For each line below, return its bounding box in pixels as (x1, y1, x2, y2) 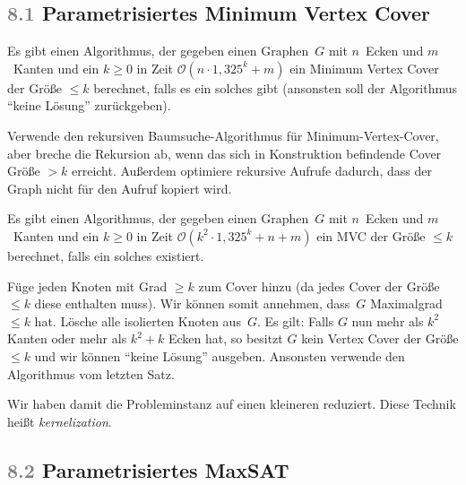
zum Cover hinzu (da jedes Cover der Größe (198, 276, 440, 295)
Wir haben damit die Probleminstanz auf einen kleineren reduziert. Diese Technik (7, 394, 456, 413)
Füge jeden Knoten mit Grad (7, 276, 168, 295)
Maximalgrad (369, 294, 443, 313)
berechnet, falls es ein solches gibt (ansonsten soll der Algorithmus (93, 78, 458, 97)
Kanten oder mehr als (7, 329, 127, 348)
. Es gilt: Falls (256, 311, 334, 330)
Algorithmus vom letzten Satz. (7, 364, 175, 383)
